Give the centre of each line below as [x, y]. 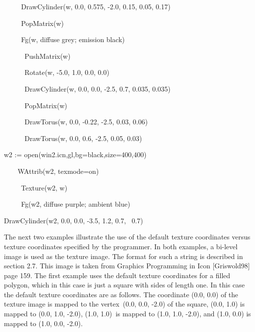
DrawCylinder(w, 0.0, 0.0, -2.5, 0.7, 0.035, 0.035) [97, 88]
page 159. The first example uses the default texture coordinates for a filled [117, 275]
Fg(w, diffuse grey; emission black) [73, 39]
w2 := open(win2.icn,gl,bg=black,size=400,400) [75, 154]
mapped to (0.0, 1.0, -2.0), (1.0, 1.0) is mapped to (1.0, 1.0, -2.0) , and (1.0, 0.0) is [127, 314]
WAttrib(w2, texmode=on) [58, 171]
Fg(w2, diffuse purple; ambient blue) [76, 204]
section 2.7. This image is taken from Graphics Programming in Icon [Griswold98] [127, 266]
